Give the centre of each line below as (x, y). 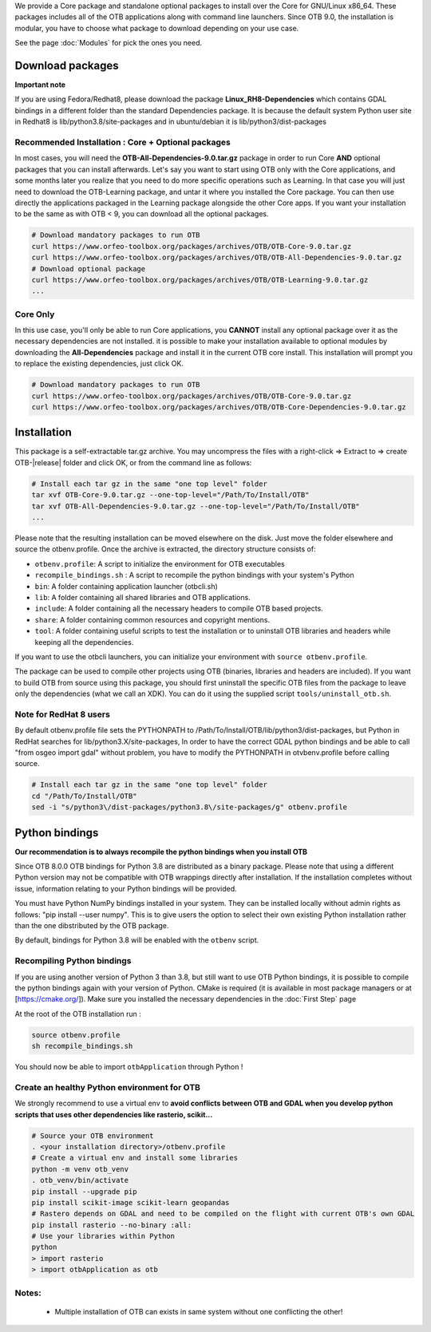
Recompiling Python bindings (73, 961)
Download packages (67, 65)
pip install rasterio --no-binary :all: (111, 1225)
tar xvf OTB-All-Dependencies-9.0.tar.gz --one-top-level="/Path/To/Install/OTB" (196, 506)
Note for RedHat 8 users (63, 714)
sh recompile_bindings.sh (82, 1046)
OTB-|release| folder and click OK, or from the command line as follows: (133, 462)
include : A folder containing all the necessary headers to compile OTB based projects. (179, 609)
